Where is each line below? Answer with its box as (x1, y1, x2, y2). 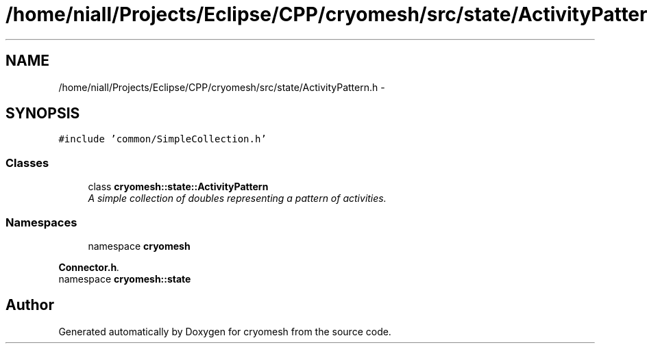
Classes (5, 155, 49, 170)
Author (5, 296, 54, 314)
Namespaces (5, 215, 77, 229)
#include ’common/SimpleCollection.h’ (58, 133, 267, 145)
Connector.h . (58, 261, 120, 273)
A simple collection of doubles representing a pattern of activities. (88, 192, 387, 205)
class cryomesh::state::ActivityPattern (88, 181, 269, 193)
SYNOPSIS (5, 105, 80, 122)
